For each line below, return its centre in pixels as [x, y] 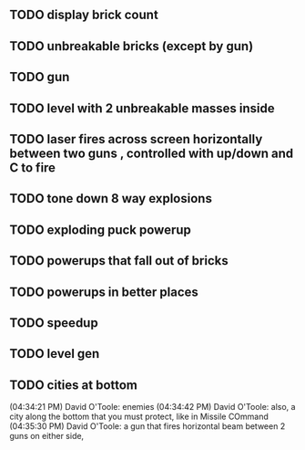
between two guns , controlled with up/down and [152, 153]
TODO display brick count [84, 15]
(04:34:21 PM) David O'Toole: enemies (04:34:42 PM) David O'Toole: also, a [152, 407]
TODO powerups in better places [104, 292]
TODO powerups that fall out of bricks [119, 261]
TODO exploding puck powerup [100, 230]
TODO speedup [54, 323]
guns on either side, [47, 436]
